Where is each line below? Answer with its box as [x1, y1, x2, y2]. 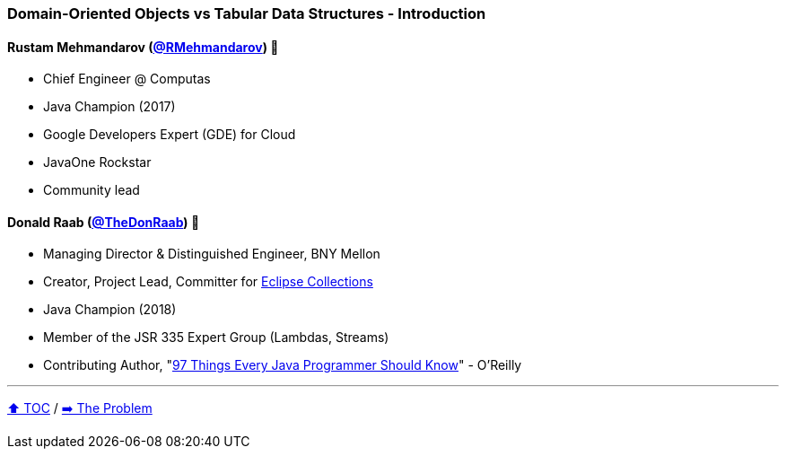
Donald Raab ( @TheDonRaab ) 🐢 [7, 214, 200, 230]
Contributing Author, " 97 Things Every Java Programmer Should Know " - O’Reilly [43, 357, 522, 373]
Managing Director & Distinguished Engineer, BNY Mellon [43, 246, 380, 262]
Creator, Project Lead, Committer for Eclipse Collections [43, 274, 373, 290]
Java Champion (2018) [43, 302, 177, 318]
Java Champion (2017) [43, 99, 176, 115]
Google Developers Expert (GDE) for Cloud [43, 127, 296, 143]
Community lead [43, 182, 140, 198]
